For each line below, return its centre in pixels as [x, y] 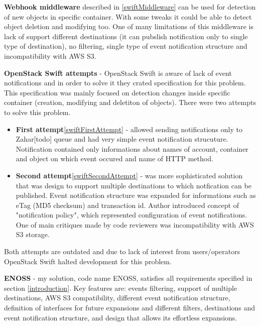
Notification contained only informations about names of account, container [132, 148]
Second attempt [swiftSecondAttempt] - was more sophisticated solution [129, 175]
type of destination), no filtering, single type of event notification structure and [126, 46]
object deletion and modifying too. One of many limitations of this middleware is [129, 26]
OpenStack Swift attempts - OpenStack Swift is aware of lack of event [118, 73]
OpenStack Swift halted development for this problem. [88, 261]
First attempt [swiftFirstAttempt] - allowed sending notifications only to [129, 129]
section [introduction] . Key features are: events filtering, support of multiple [121, 288]
